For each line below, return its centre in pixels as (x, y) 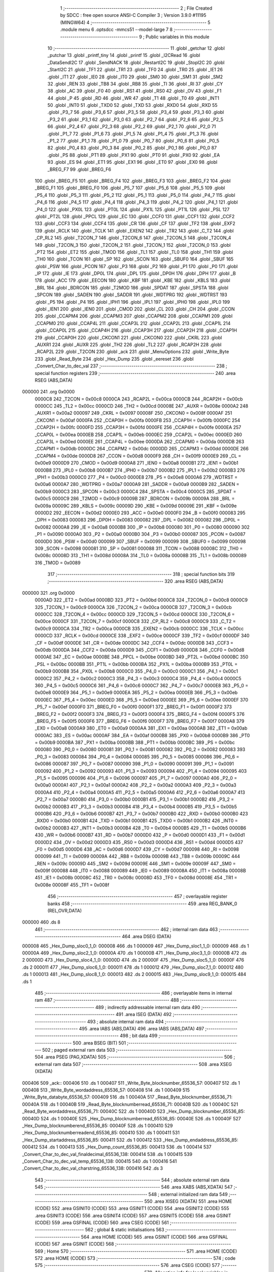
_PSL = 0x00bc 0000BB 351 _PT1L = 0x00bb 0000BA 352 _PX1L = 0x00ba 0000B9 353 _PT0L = (136, 664)
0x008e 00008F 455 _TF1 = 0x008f (72, 885)
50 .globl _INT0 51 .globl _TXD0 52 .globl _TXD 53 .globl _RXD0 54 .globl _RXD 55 (132, 105)
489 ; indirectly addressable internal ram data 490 (148, 1007)
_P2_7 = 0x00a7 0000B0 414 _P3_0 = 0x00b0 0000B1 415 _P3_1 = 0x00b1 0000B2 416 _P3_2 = (134, 799)
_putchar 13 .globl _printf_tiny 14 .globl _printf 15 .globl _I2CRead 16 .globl (124, 55)
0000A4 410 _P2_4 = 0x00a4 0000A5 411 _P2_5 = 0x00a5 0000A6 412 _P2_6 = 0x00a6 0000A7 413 (140, 792)
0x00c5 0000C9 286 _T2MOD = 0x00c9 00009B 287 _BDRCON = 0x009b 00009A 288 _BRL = (135, 499)
